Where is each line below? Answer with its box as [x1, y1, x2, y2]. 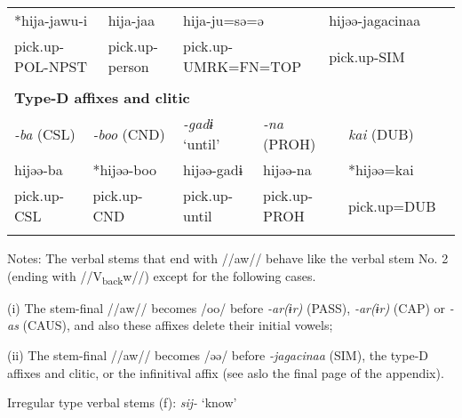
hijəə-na [263, 159, 312, 180]
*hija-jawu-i [14, 10, 88, 30]
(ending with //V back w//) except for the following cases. [7, 266, 316, 287]
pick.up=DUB [347, 195, 436, 216]
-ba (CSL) [14, 123, 76, 144]
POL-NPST [14, 56, 88, 76]
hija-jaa [108, 10, 155, 30]
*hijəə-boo [92, 159, 157, 180]
